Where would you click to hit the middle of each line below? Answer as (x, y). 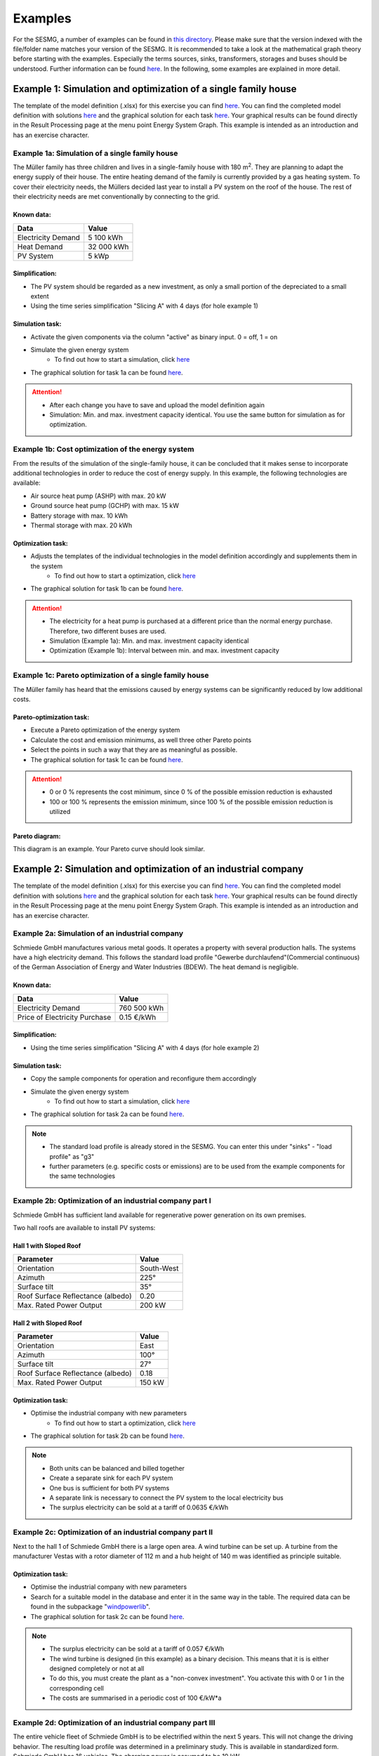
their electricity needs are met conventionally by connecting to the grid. (117, 197)
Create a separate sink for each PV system (111, 1478)
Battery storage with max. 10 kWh (79, 516)
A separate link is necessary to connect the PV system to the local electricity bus (166, 1498)
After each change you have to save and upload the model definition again (157, 405)
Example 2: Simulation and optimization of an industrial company (158, 869)
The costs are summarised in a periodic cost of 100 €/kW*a (135, 1698)
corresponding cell (77, 1688)
